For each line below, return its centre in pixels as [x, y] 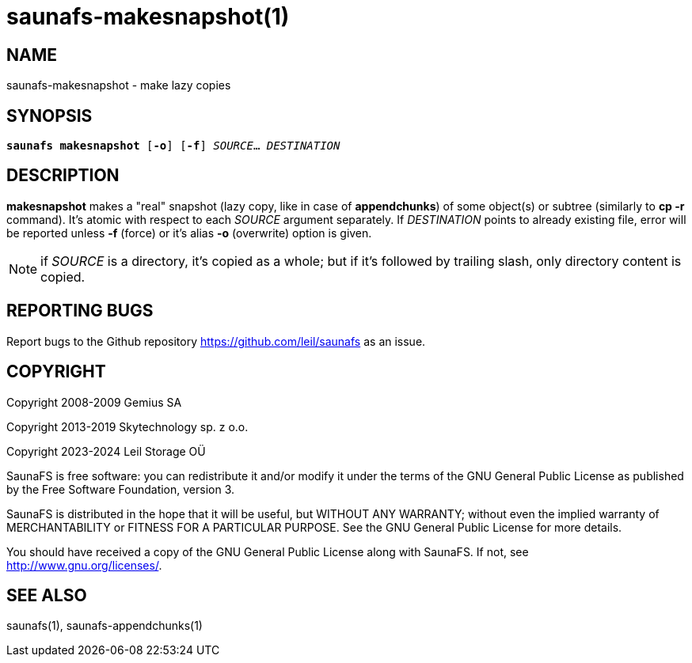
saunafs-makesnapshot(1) [148, 17]
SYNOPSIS [49, 116]
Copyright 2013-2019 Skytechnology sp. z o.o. [127, 426]
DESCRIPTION [63, 176]
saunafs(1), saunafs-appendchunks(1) [105, 626]
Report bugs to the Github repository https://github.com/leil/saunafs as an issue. [216, 341]
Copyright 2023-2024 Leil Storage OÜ [106, 451]
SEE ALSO [47, 595]
